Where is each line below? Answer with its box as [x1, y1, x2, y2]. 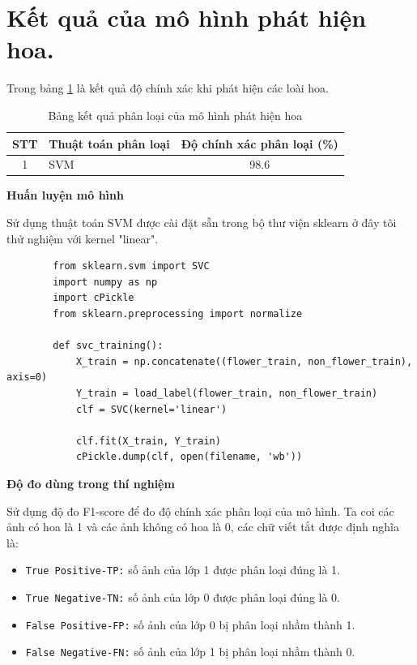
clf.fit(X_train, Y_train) [75, 435, 221, 447]
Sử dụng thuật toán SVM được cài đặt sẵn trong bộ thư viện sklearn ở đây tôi [6, 214, 397, 231]
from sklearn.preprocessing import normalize [53, 308, 303, 320]
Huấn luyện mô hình [6, 187, 124, 204]
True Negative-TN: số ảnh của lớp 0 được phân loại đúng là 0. [25, 588, 340, 605]
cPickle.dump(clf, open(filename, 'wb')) [75, 451, 303, 463]
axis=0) [6, 371, 48, 384]
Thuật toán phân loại [49, 135, 170, 152]
